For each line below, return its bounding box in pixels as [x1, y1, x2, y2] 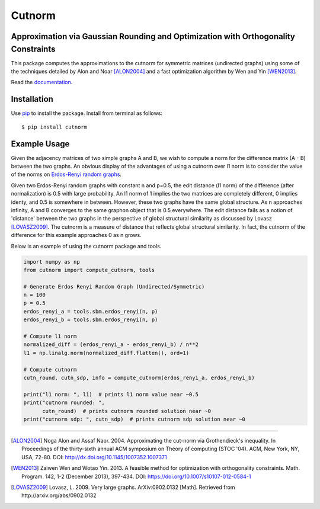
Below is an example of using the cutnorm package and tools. [11, 242, 162, 249]
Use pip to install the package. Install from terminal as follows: [11, 110, 163, 117]
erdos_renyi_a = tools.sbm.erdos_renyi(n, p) [23, 308, 158, 315]
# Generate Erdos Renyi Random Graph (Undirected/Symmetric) [23, 283, 205, 290]
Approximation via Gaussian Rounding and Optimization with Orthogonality [11, 31, 296, 41]
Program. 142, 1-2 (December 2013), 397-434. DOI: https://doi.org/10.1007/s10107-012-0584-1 [21, 473, 251, 480]
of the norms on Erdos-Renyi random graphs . [11, 171, 121, 178]
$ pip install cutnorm [21, 123, 88, 130]
